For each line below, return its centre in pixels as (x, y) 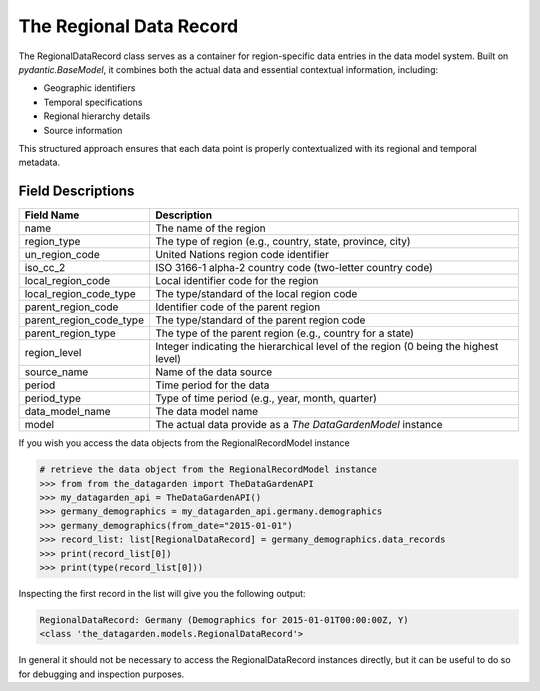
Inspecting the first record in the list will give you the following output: (162, 593)
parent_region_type (70, 333)
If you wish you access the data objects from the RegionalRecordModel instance (184, 443)
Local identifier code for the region (237, 281)
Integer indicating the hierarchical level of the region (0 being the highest (327, 347)
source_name (56, 372)
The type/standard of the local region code (256, 294)
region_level (53, 353)
